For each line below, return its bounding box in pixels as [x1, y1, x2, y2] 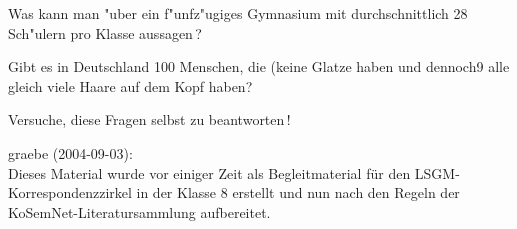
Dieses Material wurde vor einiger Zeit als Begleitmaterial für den [8, 162, 411, 183]
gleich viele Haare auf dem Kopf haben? [8, 75, 253, 96]
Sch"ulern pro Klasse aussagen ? [8, 22, 202, 43]
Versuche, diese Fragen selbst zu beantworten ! [8, 109, 291, 130]
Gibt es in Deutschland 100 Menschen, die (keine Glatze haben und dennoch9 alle [8, 56, 510, 77]
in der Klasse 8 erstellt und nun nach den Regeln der [136, 182, 460, 203]
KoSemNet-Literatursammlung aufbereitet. [8, 201, 271, 222]
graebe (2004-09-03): [8, 142, 133, 163]
